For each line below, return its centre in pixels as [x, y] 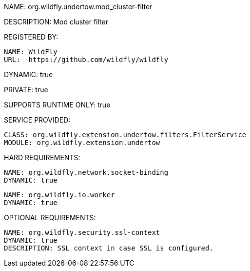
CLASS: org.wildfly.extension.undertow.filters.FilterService [125, 135]
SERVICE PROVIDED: [37, 120]
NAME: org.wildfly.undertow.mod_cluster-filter [78, 7]
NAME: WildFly [31, 52]
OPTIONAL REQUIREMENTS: [50, 218]
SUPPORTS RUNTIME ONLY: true [57, 105]
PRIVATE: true [26, 90]
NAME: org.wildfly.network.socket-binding [86, 172]
